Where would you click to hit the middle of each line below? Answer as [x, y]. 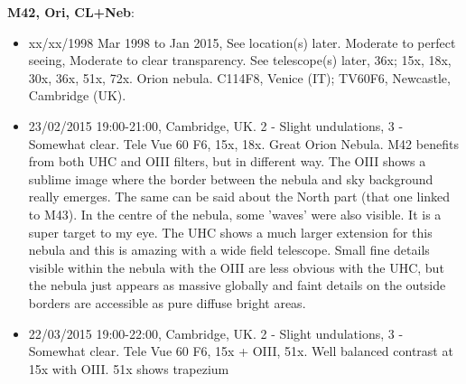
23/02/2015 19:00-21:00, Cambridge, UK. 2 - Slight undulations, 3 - [216, 125]
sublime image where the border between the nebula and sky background [231, 178]
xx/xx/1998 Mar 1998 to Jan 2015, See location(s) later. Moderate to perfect [242, 42]
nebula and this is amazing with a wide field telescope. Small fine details [229, 250]
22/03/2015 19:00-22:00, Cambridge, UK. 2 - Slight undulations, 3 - [216, 333]
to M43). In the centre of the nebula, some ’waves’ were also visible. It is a [235, 214]
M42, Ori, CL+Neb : [71, 12]
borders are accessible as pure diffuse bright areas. [167, 302]
